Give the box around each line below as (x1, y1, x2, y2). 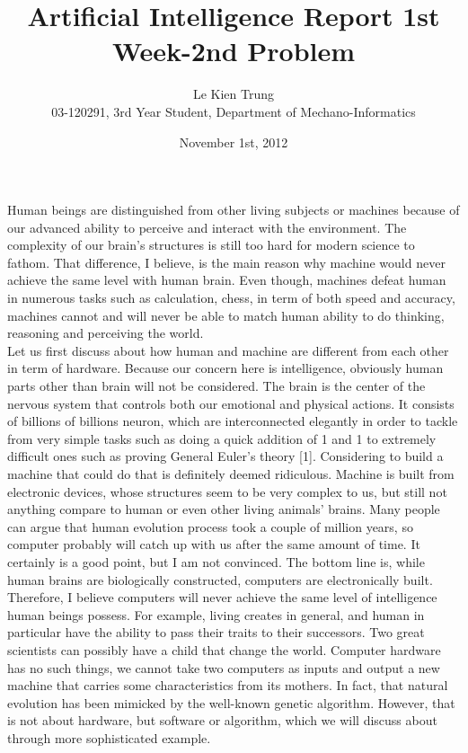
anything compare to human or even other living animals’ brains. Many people (7, 500, 440, 518)
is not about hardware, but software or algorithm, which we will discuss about (7, 711, 437, 730)
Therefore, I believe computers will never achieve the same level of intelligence (7, 588, 437, 607)
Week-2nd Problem (111, 32, 356, 69)
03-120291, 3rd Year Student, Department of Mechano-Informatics (51, 102, 416, 120)
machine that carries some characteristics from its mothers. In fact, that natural (7, 676, 448, 695)
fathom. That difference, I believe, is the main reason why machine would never (7, 252, 446, 271)
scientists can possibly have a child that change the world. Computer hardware (7, 640, 441, 659)
